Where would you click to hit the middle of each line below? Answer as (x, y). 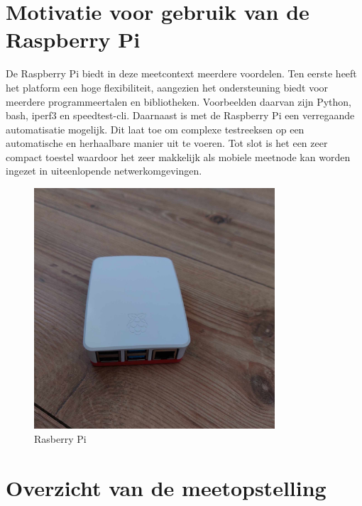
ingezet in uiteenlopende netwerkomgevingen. (104, 171)
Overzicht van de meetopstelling (166, 487)
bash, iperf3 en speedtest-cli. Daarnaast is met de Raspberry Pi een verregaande (180, 115)
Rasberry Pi (60, 438)
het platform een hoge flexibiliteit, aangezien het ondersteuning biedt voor (167, 87)
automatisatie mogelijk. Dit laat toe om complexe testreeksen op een (155, 129)
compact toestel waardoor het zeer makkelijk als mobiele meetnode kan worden (178, 156)
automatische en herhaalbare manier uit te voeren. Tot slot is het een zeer (167, 143)
